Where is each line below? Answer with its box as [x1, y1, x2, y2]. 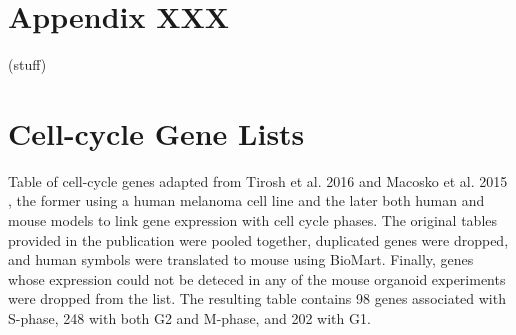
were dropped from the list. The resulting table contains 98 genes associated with [8, 288, 506, 309]
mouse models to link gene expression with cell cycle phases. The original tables [8, 210, 498, 231]
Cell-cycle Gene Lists [8, 112, 305, 153]
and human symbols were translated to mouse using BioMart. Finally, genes [8, 249, 474, 270]
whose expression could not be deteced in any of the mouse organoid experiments [8, 268, 506, 289]
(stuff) [8, 54, 47, 75]
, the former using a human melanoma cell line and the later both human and [8, 190, 485, 211]
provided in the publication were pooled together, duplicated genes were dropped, [8, 229, 509, 250]
